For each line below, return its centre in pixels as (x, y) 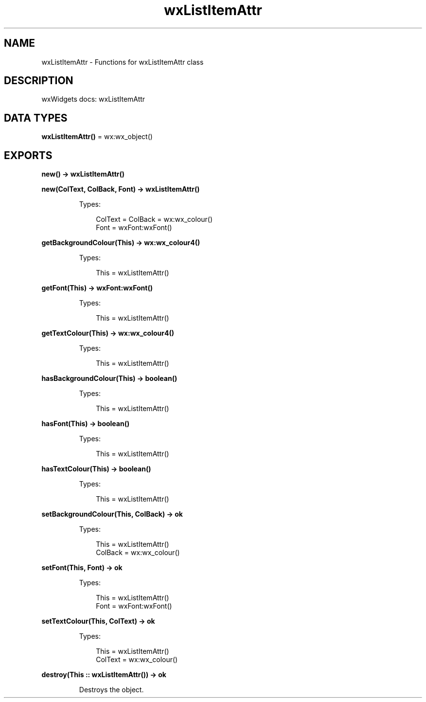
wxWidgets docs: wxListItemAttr (93, 99)
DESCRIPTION (39, 81)
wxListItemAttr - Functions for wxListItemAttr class (123, 62)
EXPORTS (28, 155)
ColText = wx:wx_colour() (137, 660)
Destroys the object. (111, 690)
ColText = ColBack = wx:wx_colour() (154, 219)
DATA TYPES (36, 118)
